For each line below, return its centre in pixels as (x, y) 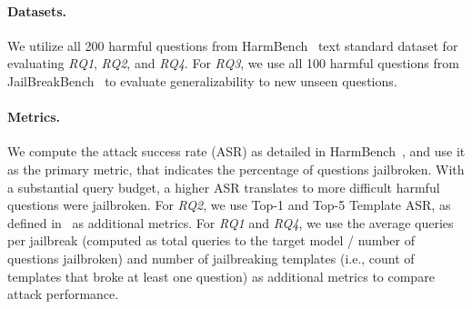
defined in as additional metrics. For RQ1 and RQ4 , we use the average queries (231, 222)
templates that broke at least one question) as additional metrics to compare (221, 276)
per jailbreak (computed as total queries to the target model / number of (211, 240)
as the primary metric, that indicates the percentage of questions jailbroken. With (236, 169)
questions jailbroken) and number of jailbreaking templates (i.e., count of (211, 258)
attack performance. (63, 294)
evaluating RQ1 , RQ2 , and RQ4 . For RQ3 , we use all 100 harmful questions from (233, 63)
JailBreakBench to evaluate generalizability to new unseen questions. (202, 80)
